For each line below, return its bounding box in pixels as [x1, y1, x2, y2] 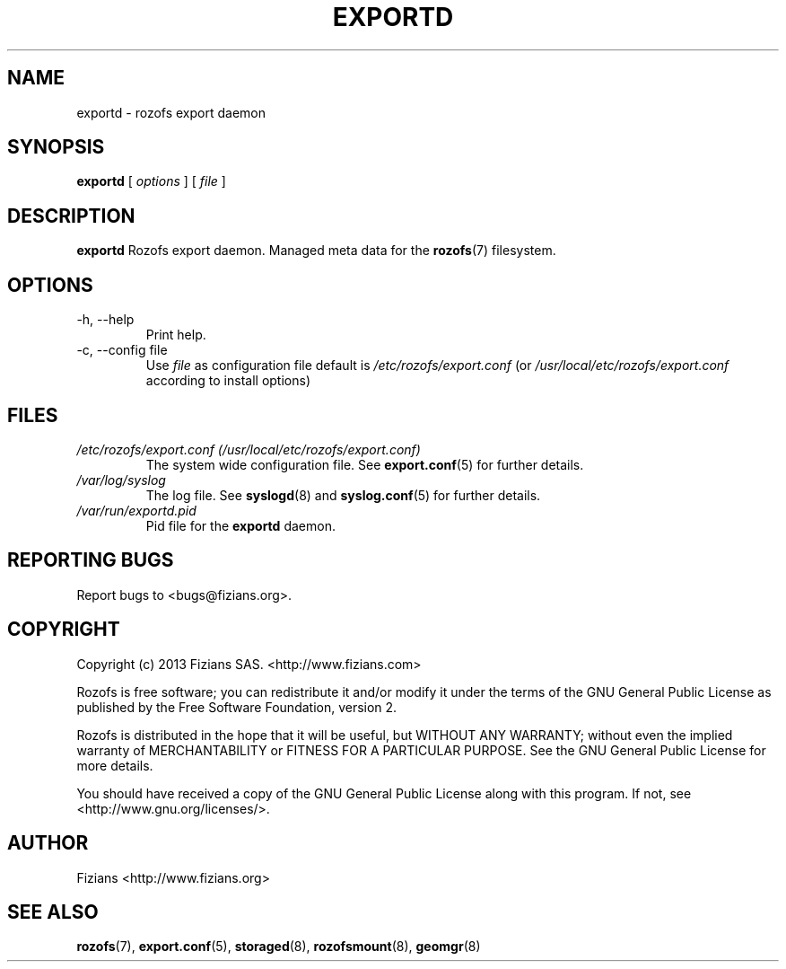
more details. [76, 757, 153, 773]
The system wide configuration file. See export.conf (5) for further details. [145, 456, 584, 472]
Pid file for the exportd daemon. [145, 517, 336, 533]
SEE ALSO [7, 900, 99, 923]
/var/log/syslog [76, 471, 166, 488]
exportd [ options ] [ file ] [76, 173, 226, 189]
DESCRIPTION [7, 204, 135, 227]
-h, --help [76, 312, 135, 328]
